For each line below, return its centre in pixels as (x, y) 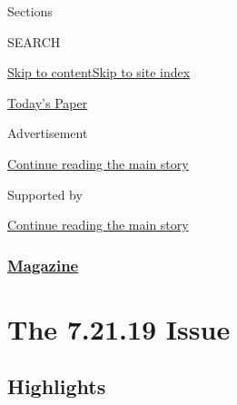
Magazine (43, 265)
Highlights (57, 386)
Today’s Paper (48, 102)
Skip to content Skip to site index (99, 72)
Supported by (45, 194)
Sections (30, 11)
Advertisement (48, 133)
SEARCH (34, 41)
